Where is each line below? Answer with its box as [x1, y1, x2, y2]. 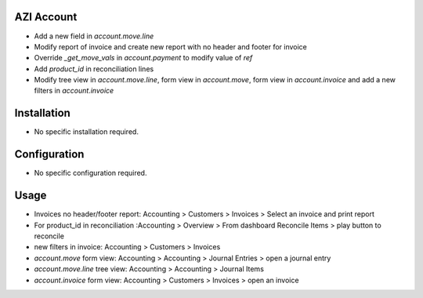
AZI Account [14, 10, 78, 24]
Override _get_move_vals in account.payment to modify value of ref [34, 53, 253, 63]
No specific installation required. [34, 127, 139, 136]
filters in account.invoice [34, 86, 114, 96]
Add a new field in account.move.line [34, 31, 154, 41]
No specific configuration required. [34, 169, 147, 178]
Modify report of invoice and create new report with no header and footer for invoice [34, 42, 307, 51]
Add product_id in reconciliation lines [34, 64, 154, 74]
